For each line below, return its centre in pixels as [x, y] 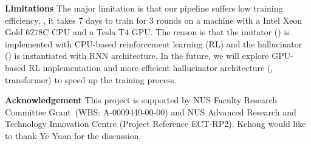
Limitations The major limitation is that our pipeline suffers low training [144, 8]
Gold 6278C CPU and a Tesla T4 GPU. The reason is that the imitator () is [147, 32]
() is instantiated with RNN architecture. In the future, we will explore [137, 56]
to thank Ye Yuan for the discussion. [73, 135]
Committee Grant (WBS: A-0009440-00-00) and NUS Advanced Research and [151, 111]
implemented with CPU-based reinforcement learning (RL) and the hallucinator [154, 43]
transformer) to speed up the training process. [91, 79]
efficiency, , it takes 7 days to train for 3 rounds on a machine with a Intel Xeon [154, 20]
